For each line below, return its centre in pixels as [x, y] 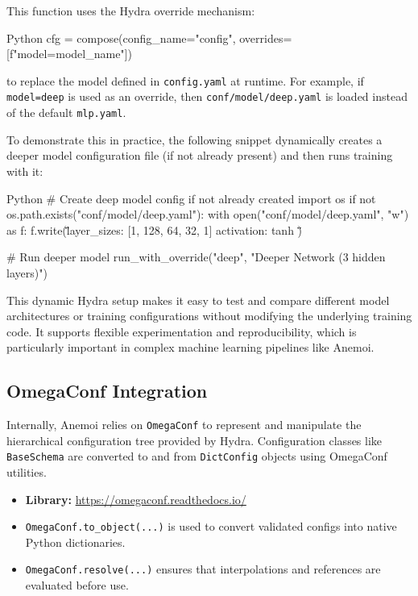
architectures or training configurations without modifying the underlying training [209, 316]
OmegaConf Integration [107, 391]
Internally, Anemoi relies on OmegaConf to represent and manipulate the [184, 425]
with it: [25, 171]
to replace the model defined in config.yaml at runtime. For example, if [185, 80]
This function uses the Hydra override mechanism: [131, 10]
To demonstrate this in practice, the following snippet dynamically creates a [195, 139]
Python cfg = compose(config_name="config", [121, 38]
